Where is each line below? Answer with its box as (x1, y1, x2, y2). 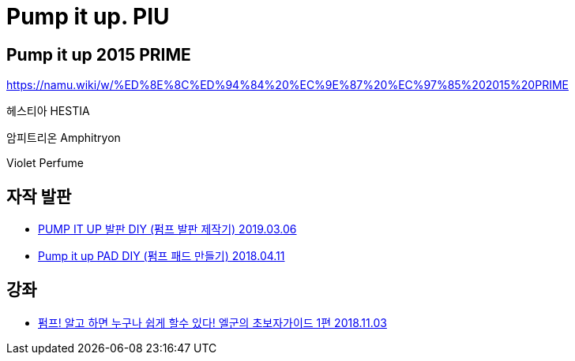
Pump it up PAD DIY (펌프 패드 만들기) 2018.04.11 (38, 249, 285, 263)
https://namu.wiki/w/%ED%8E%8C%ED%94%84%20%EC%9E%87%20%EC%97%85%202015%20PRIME (6, 78, 569, 92)
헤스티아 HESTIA (6, 104, 90, 118)
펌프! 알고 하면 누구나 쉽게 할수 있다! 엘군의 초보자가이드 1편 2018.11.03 (38, 315, 387, 329)
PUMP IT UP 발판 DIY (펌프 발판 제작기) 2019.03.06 (38, 222, 297, 236)
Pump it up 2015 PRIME (6, 44, 191, 65)
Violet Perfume (6, 156, 84, 170)
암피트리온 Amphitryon (6, 131, 121, 145)
